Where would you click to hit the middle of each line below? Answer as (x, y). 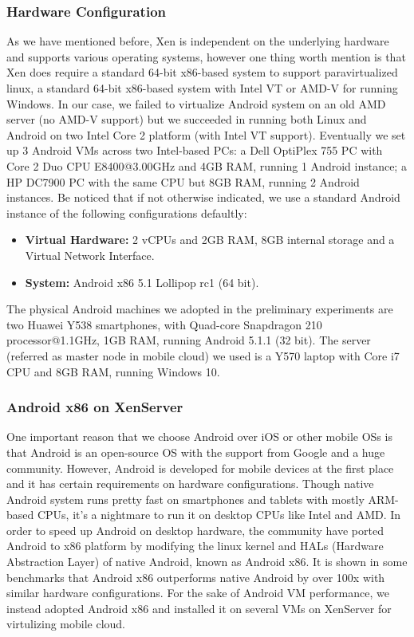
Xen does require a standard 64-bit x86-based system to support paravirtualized (202, 72)
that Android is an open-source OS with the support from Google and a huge (196, 452)
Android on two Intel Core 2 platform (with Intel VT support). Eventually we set (206, 134)
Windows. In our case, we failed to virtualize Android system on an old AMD (196, 103)
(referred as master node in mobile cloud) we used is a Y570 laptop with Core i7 (203, 355)
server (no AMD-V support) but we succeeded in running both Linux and (187, 119)
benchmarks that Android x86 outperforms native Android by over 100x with (196, 577)
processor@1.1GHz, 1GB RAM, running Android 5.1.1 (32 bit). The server (189, 340)
